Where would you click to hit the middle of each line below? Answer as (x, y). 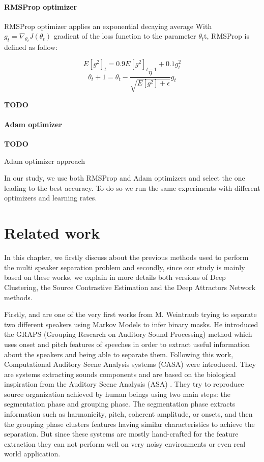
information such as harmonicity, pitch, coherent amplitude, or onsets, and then (128, 414)
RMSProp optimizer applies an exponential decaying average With (108, 26)
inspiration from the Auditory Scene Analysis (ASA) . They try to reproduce (124, 384)
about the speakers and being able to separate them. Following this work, (119, 354)
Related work (52, 233)
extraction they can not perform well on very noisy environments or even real (125, 443)
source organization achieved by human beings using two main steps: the (117, 394)
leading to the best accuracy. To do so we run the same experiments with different (132, 187)
